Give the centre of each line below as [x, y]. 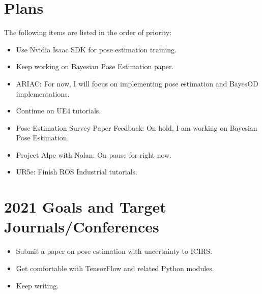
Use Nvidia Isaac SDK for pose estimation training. [96, 49]
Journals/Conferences [82, 227]
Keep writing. [37, 285]
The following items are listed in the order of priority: [88, 32]
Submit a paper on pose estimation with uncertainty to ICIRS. [114, 251]
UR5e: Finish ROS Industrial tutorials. [77, 172]
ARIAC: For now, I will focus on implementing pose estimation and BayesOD [137, 83]
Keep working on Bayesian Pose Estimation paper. [95, 66]
